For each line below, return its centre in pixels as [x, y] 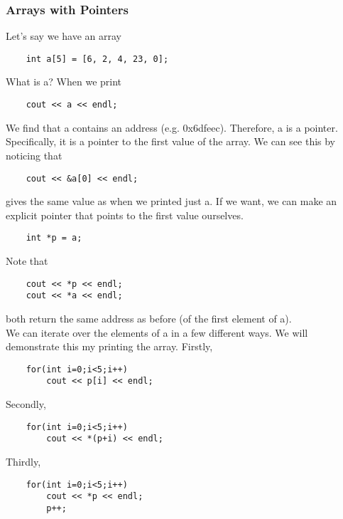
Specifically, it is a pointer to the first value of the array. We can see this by [171, 141]
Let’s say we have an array [64, 36]
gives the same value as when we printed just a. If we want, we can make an [171, 201]
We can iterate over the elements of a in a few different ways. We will [157, 332]
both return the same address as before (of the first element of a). [149, 318]
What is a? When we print [64, 82]
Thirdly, [23, 461]
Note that [27, 261]
